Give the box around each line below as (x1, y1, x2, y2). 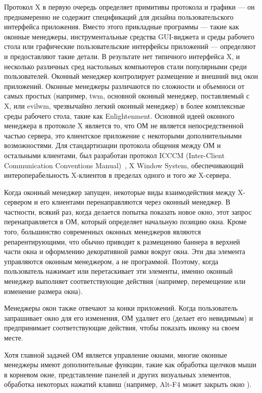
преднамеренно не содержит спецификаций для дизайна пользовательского (4, 11, 234, 22)
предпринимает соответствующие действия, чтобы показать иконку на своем (4, 322, 239, 333)
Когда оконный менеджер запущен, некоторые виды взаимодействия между (4, 186, 236, 197)
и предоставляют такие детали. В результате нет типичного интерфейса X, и (4, 51, 240, 61)
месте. (4, 332, 23, 342)
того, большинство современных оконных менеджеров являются (4, 226, 201, 237)
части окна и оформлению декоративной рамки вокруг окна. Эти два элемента (4, 246, 245, 257)
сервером (4, 197, 32, 207)
